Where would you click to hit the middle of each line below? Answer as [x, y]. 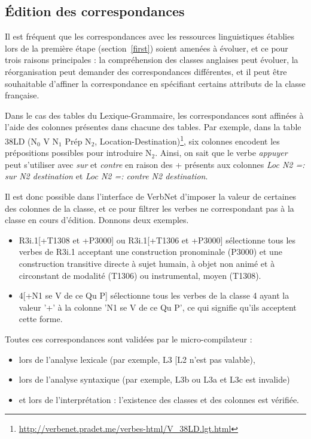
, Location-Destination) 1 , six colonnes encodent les [187, 140]
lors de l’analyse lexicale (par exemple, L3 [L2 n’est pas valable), [137, 359]
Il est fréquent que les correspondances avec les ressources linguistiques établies [150, 36]
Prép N [78, 141]
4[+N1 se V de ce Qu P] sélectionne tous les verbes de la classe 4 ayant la [154, 295]
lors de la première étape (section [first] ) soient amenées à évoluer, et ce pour [147, 48]
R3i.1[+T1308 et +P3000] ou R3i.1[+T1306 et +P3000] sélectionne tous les [157, 240]
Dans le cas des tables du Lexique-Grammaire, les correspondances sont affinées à [154, 115]
